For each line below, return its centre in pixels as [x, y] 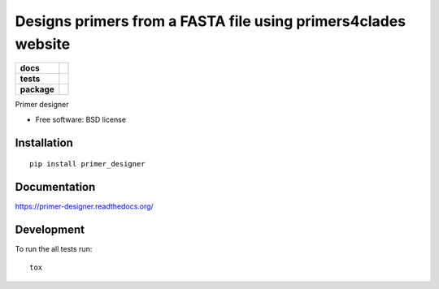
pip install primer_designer [87, 164]
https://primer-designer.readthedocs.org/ [84, 206]
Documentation [55, 187]
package [37, 89]
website [43, 44]
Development [50, 229]
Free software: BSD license [80, 119]
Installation [44, 142]
